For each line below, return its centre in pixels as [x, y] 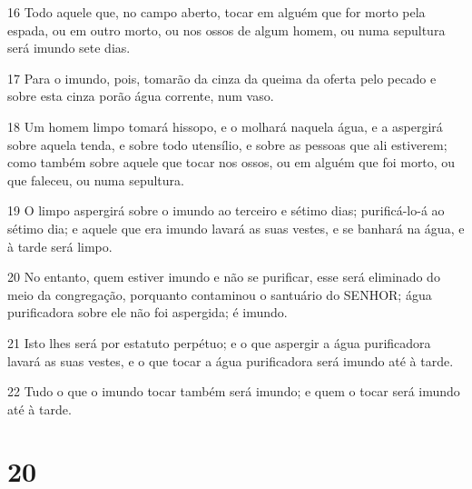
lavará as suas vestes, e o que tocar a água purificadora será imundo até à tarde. [231, 360]
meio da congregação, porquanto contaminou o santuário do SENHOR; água [220, 294]
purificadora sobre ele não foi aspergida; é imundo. [147, 312]
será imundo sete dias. [69, 48]
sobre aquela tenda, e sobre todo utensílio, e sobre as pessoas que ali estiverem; [227, 144]
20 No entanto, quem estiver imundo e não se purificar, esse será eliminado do [224, 277]
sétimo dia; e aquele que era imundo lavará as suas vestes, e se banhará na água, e [236, 228]
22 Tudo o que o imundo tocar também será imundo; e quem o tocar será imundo [234, 391]
